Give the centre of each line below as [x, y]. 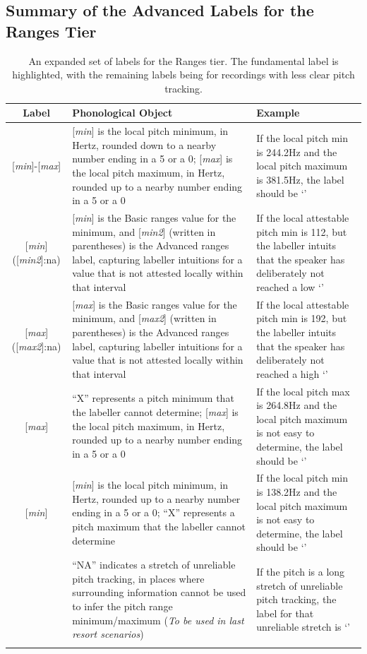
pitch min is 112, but [302, 231]
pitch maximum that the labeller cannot [159, 527]
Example [278, 113]
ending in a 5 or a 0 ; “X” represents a [154, 512]
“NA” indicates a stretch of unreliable [154, 565]
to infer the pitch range [122, 606]
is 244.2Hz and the [297, 151]
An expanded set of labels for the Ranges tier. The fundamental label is [183, 60]
